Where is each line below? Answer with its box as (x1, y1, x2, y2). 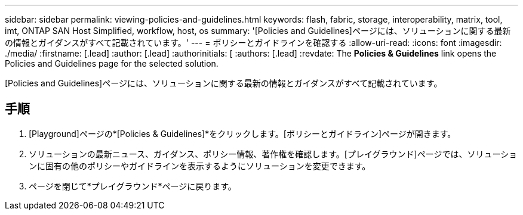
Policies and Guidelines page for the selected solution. (5, 58, 219, 68)
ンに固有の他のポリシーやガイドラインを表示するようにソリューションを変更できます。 (29, 160, 371, 171)
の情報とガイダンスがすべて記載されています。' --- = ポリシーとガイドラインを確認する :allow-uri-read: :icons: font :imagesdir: (5, 38, 502, 48)
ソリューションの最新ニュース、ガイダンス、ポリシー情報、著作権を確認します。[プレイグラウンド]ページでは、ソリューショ (29, 148, 518, 159)
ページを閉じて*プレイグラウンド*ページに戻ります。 (29, 180, 236, 191)
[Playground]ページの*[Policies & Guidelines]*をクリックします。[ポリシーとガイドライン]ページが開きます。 (29, 128, 456, 139)
